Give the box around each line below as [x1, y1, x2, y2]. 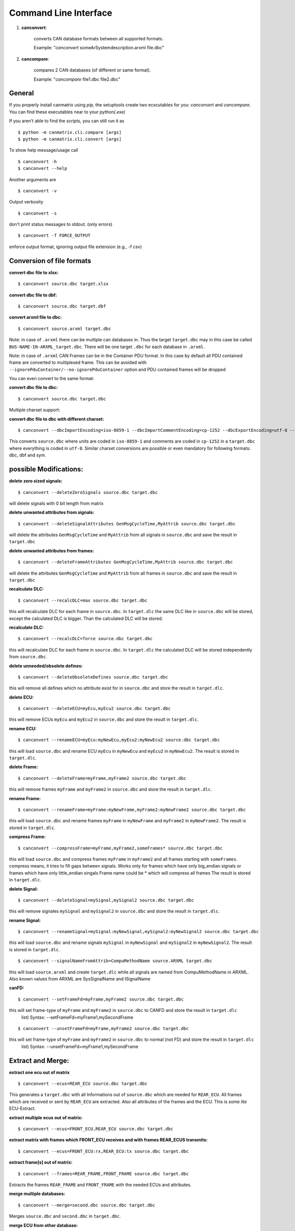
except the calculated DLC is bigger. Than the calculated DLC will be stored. [9, 615, 163, 621]
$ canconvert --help [18, 165, 67, 171]
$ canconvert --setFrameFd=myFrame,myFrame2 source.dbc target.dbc [18, 996, 184, 1002]
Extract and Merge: [9, 1056, 69, 1065]
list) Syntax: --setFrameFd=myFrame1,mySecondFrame [21, 1014, 134, 1020]
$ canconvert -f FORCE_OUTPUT [18, 233, 91, 238]
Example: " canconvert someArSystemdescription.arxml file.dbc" [33, 45, 165, 51]
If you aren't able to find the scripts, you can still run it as [9, 118, 125, 124]
